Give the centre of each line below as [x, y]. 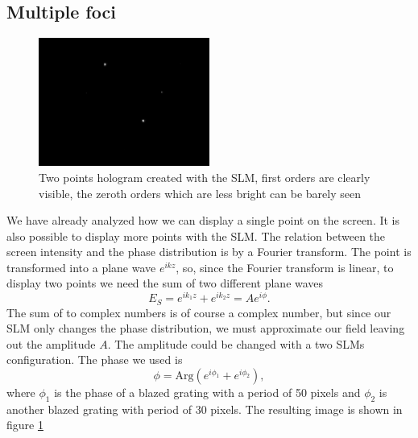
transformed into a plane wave [81, 267]
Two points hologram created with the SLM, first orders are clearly [205, 177]
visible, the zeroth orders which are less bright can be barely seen [200, 193]
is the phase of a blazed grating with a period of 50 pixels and [207, 392]
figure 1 [25, 425]
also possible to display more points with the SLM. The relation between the [196, 236]
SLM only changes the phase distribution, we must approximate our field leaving [206, 328]
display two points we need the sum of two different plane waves [165, 283]
